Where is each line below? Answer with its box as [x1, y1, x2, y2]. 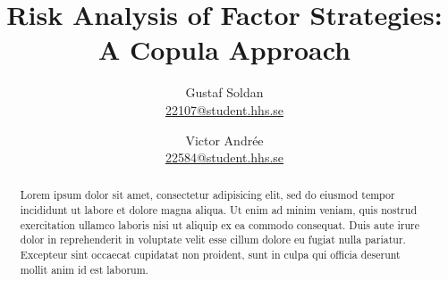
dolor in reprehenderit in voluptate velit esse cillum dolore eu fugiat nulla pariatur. [20, 232, 406, 247]
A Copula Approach [98, 31, 351, 68]
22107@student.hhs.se [165, 100, 284, 119]
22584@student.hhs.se [165, 148, 284, 167]
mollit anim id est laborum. [20, 261, 148, 277]
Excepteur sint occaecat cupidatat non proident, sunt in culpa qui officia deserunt [20, 247, 401, 262]
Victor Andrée [185, 130, 264, 149]
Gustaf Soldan [185, 83, 264, 102]
